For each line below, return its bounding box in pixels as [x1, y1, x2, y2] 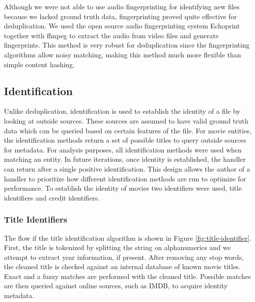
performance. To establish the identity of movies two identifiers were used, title [4, 183, 242, 193]
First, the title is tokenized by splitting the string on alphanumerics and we [4, 242, 231, 252]
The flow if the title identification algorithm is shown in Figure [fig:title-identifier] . [4, 232, 252, 243]
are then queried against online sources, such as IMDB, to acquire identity [4, 280, 228, 291]
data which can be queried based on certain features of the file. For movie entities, [4, 125, 252, 135]
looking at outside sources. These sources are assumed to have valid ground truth [4, 115, 249, 126]
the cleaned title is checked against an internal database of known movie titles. [4, 261, 241, 272]
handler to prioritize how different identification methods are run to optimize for [4, 173, 246, 183]
